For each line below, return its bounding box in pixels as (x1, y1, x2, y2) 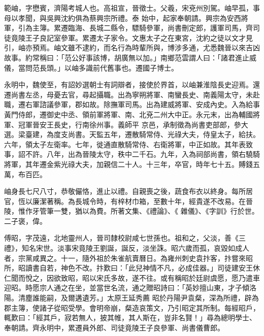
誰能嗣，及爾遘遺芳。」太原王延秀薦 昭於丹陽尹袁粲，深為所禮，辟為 (32, 292, 259, 303)
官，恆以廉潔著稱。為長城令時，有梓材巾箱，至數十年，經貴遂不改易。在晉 (4, 195, 253, 206)
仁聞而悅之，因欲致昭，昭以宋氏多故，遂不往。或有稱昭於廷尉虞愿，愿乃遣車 (4, 272, 260, 283)
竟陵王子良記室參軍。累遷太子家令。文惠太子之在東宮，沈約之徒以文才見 (11, 32, 253, 43)
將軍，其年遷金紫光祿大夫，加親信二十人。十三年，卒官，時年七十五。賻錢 (4, 158, 253, 169)
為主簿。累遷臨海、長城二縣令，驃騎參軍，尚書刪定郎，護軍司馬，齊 (25, 22, 253, 33)
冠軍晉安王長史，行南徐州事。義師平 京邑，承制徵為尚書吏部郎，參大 (18, 119, 248, 129)
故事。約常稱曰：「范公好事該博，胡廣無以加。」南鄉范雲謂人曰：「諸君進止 (4, 52, 249, 62)
